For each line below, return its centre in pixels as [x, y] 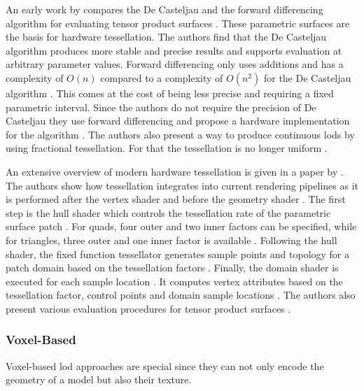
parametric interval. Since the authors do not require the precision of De [161, 107]
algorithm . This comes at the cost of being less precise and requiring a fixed [170, 93]
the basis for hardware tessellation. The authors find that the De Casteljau [166, 37]
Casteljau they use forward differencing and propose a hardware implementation [178, 121]
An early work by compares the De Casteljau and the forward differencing [164, 9]
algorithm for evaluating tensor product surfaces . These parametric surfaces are [178, 23]
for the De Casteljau [307, 77]
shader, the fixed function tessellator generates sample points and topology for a [178, 254]
